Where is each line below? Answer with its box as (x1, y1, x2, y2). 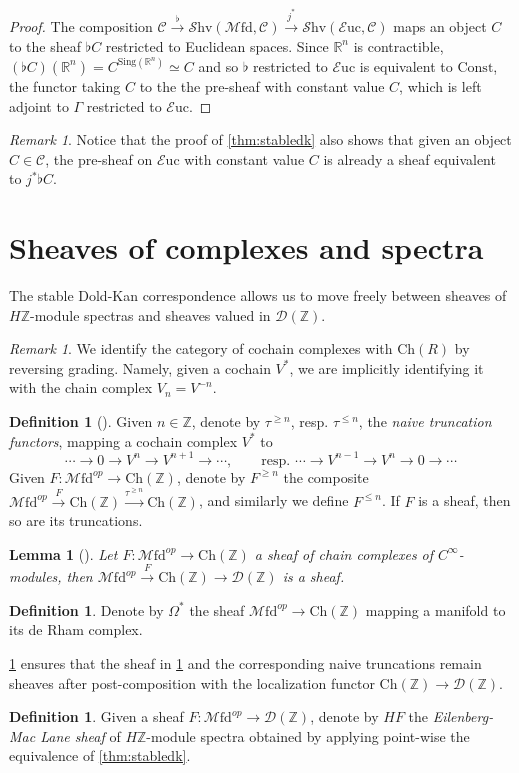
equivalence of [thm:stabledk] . (9, 745, 191, 766)
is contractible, (353, 35, 444, 56)
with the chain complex (9, 377, 153, 398)
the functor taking (9, 75, 121, 96)
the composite (283, 466, 369, 487)
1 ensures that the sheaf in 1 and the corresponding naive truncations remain (9, 653, 482, 674)
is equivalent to (359, 55, 453, 76)
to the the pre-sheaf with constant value (139, 75, 385, 96)
